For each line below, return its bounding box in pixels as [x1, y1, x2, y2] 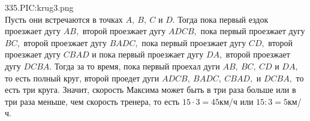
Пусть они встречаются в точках [5, 13, 123, 25]
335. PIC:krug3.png [5, 1, 74, 13]
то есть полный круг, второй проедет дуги [5, 71, 159, 84]
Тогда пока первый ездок [177, 13, 269, 25]
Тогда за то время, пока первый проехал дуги [54, 59, 220, 72]
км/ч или [219, 95, 254, 107]
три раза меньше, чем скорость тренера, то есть [5, 95, 180, 107]
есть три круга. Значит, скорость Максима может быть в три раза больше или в [5, 83, 296, 96]
